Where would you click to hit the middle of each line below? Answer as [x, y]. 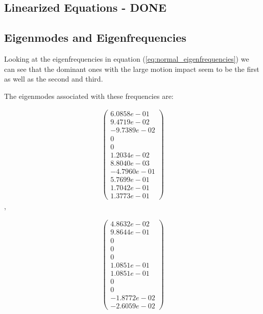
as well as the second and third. [54, 79]
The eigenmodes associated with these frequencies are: [89, 96]
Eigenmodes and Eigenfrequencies [95, 37]
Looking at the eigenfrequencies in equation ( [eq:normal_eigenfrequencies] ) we [127, 58]
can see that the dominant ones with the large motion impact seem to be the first [132, 69]
